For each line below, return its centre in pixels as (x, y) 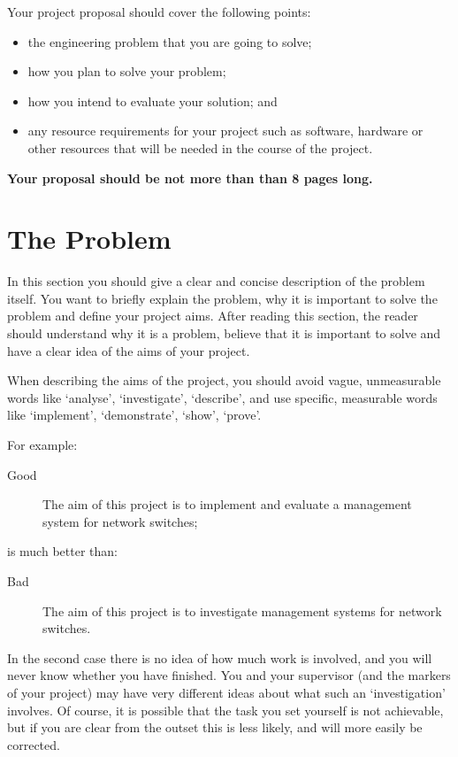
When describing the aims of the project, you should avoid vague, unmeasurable (224, 380)
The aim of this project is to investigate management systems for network (242, 610)
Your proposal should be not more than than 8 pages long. (190, 178)
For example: (42, 445)
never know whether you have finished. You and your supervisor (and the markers (229, 675)
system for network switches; (120, 521)
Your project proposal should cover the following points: (159, 12)
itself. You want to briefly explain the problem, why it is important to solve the (222, 298)
